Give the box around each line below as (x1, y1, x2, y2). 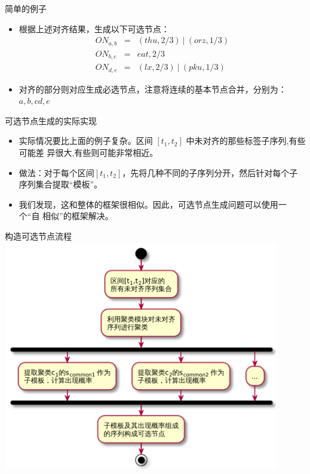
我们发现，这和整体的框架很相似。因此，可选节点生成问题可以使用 (19, 198, 278, 210)
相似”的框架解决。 (42, 210, 113, 222)
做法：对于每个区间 (19, 166, 94, 178)
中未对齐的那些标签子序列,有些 (186, 134, 306, 147)
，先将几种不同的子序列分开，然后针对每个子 (122, 166, 298, 178)
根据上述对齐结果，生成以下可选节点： (19, 22, 170, 35)
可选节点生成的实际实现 (5, 114, 97, 127)
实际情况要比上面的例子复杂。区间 (19, 134, 153, 147)
